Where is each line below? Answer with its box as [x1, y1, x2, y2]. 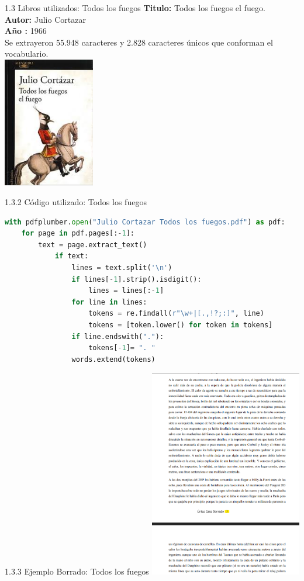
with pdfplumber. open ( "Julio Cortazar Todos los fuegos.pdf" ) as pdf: [5, 217, 285, 226]
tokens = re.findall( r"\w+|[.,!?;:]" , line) [88, 309, 264, 318]
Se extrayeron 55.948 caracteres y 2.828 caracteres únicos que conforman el [5, 36, 273, 48]
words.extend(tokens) [71, 355, 156, 364]
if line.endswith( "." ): [71, 332, 164, 341]
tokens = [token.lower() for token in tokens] [88, 321, 273, 330]
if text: [54, 252, 89, 261]
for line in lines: [71, 298, 147, 306]
